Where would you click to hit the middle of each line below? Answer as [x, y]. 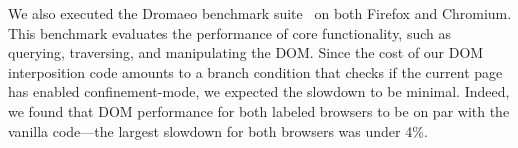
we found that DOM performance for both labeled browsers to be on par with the [259, 110]
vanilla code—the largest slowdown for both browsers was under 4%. [218, 130]
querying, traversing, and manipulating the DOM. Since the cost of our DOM [246, 52]
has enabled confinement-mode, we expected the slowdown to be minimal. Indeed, [259, 91]
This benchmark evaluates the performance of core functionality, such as [230, 32]
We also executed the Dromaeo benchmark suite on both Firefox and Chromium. [260, 13]
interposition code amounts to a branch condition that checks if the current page [255, 71]
